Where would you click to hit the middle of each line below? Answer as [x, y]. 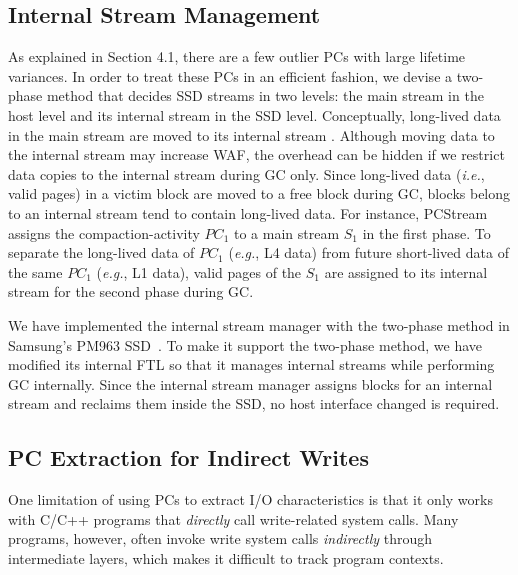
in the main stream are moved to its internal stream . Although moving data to [251, 134]
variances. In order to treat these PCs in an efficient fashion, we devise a [230, 75]
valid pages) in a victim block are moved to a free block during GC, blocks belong [259, 193]
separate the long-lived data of [101, 252]
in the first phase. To [426, 232]
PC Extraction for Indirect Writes [188, 457]
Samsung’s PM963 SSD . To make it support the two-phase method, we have [245, 344]
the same [35, 271]
